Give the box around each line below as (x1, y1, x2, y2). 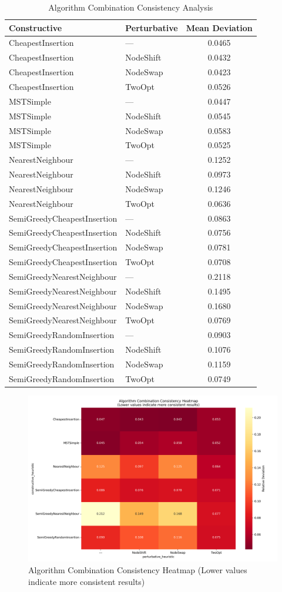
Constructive (9, 21, 62, 34)
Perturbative (125, 21, 178, 34)
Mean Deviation (186, 21, 253, 34)
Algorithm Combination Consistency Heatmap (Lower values (28, 563, 247, 576)
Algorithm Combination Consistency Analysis (48, 1, 213, 13)
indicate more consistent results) (28, 575, 145, 587)
